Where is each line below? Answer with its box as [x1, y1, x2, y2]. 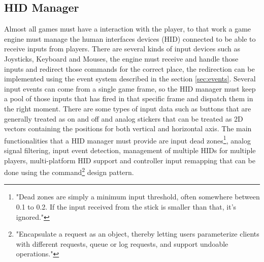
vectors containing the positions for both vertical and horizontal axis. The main [4, 123, 252, 134]
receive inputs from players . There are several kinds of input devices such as [4, 43, 241, 54]
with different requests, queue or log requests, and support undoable [16, 238, 228, 249]
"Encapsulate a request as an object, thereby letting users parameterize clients [16, 228, 259, 239]
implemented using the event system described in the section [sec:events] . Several [4, 73, 256, 84]
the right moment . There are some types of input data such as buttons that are [4, 103, 251, 113]
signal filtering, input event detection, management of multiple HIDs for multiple [4, 144, 256, 155]
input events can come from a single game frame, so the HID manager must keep [4, 83, 256, 94]
